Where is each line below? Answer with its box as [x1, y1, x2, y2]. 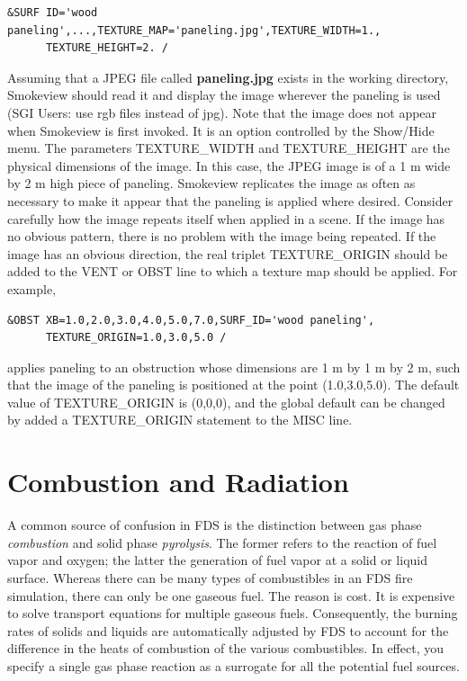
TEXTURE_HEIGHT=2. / [45, 41, 168, 55]
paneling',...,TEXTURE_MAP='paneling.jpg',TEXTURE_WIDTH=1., [7, 23, 382, 37]
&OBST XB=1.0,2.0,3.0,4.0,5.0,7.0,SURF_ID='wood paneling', [7, 313, 375, 327]
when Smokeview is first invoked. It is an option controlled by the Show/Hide [7, 121, 435, 139]
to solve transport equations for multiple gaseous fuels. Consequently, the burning [7, 604, 458, 623]
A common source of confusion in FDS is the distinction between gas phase [7, 515, 422, 534]
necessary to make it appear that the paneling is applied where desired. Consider [7, 191, 454, 210]
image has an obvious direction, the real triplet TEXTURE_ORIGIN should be [7, 244, 448, 263]
